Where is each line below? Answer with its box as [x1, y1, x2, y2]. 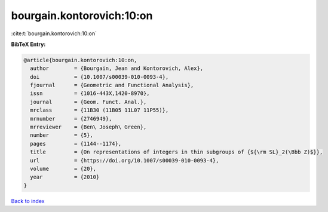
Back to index [11, 197, 45, 204]
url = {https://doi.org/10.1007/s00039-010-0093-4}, [30, 157, 219, 164]
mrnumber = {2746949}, [30, 115, 112, 122]
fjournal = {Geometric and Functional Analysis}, [30, 82, 194, 89]
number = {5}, [30, 132, 94, 139]
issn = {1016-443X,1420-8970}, [30, 90, 150, 97]
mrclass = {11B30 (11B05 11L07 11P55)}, [30, 107, 169, 113]
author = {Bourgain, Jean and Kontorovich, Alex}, [30, 65, 204, 72]
